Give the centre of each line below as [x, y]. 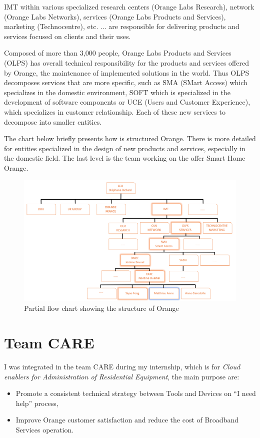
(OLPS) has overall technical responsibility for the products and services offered [126, 62]
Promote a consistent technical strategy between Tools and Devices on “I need [136, 393]
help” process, [37, 403]
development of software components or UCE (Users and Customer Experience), [127, 102]
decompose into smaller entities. [53, 121]
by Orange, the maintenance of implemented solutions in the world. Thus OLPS [127, 72]
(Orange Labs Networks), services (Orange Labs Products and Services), [115, 16]
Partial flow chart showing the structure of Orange [101, 308]
